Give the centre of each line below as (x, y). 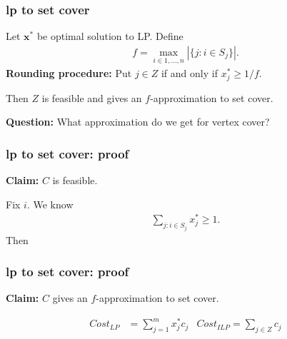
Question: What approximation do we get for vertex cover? (138, 122)
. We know (50, 204)
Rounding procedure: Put (69, 73)
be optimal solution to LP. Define (110, 36)
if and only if (189, 73)
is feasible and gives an (92, 97)
